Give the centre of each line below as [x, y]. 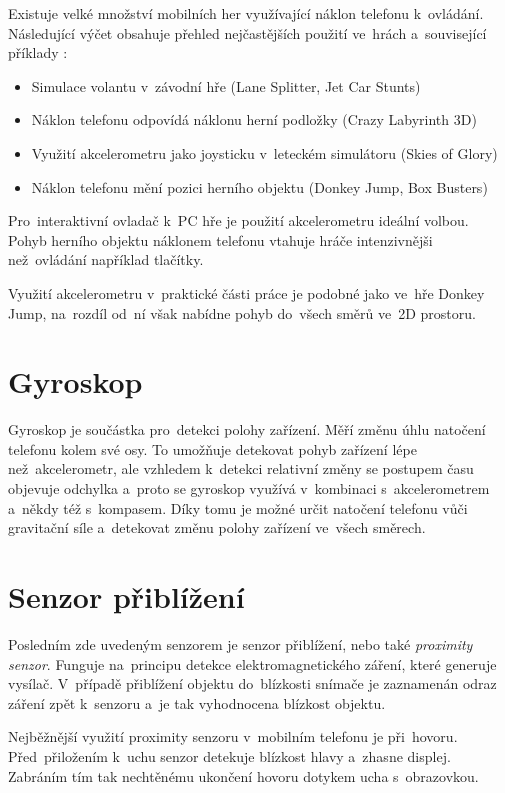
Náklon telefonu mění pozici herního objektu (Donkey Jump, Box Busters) [259, 186]
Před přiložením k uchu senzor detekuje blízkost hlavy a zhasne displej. [229, 755]
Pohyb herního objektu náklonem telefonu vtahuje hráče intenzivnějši [220, 239]
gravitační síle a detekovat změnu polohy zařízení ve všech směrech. [217, 527]
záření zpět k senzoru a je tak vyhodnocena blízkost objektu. [197, 702]
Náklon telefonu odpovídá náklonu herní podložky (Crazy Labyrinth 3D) [254, 119]
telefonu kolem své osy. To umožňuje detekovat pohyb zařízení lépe [212, 448]
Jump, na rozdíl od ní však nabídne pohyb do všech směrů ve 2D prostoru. [242, 312]
